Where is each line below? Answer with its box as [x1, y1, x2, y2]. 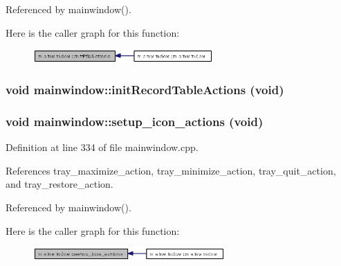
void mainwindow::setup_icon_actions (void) [6, 112, 264, 130]
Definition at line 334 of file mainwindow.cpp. [6, 140, 199, 154]
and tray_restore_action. [6, 177, 113, 191]
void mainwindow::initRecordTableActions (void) [6, 81, 284, 98]
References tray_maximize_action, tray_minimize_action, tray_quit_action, [6, 163, 336, 177]
